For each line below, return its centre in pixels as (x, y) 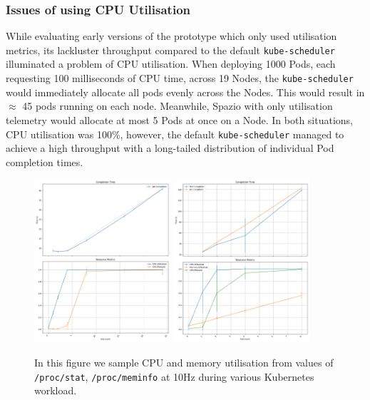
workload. (56, 390)
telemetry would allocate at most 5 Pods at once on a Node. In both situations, (180, 119)
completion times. (45, 161)
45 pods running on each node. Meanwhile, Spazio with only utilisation (178, 106)
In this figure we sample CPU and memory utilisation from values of (184, 362)
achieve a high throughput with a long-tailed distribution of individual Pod (170, 148)
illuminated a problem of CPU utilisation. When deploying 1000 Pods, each (171, 64)
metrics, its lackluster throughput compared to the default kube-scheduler (170, 50)
